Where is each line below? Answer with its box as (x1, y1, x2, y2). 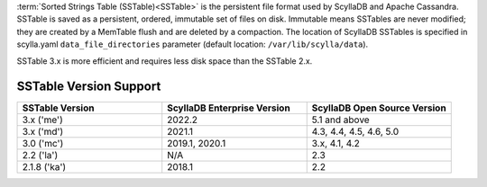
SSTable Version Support (16, 79, 161, 94)
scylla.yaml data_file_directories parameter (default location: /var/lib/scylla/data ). (16, 39, 369, 49)
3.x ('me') (22, 113, 63, 126)
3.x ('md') (22, 126, 64, 138)
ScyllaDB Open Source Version (311, 102, 446, 114)
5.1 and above (311, 113, 370, 126)
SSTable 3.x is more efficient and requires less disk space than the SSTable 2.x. (16, 55, 313, 67)
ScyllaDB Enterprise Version (167, 102, 290, 114)
